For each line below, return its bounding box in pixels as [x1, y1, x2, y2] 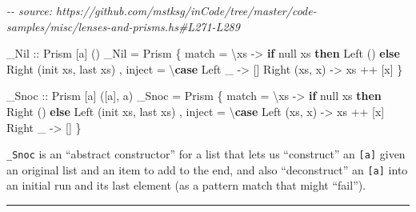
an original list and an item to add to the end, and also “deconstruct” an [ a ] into [6, 161, 408, 178]
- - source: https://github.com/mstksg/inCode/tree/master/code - [6, 2, 317, 18]
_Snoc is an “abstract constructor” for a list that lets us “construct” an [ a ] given [6, 146, 406, 162]
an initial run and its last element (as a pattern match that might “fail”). [6, 177, 366, 194]
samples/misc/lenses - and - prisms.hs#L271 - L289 [6, 18, 240, 34]
